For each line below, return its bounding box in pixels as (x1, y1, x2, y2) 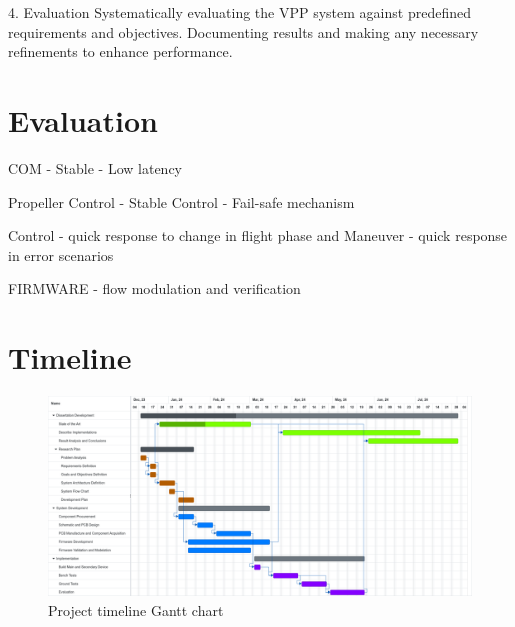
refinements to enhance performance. (8, 41, 233, 62)
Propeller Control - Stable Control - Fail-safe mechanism (8, 191, 355, 212)
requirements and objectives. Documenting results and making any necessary (8, 21, 479, 42)
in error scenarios (8, 244, 114, 265)
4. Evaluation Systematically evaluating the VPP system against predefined (8, 2, 471, 22)
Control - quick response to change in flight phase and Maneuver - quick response (8, 225, 508, 246)
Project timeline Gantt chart (48, 600, 224, 620)
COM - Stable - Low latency (8, 157, 183, 178)
